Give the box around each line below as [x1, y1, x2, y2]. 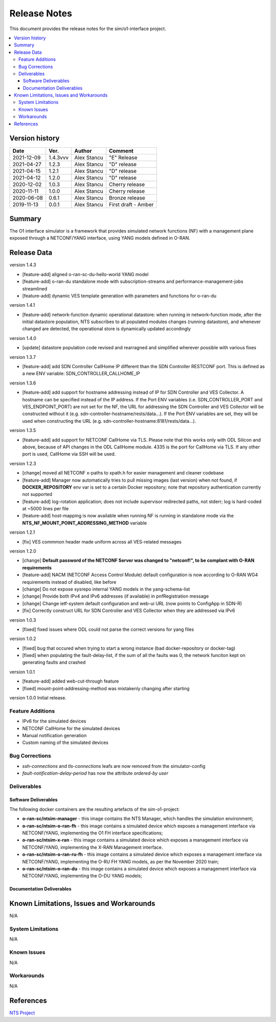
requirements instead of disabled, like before [22, 579, 117, 585]
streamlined [22, 285, 48, 291]
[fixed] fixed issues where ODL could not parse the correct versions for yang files [22, 626, 194, 632]
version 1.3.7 [9, 354, 36, 360]
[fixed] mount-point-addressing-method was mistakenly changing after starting [22, 685, 190, 691]
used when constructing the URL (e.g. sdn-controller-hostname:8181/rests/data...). [22, 418, 196, 424]
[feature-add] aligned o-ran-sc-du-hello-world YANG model [22, 271, 149, 277]
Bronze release [109, 194, 146, 201]
